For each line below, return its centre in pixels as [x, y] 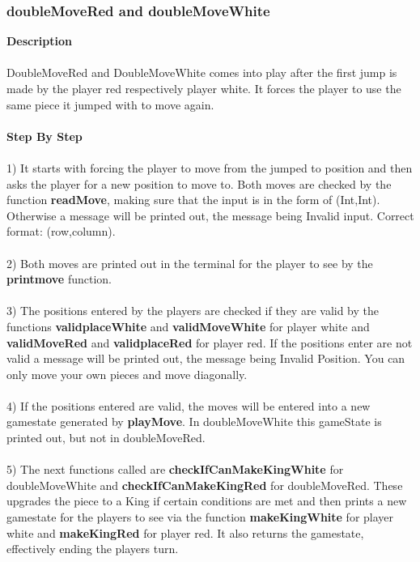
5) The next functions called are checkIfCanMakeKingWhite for [175, 469]
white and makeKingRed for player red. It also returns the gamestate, [185, 532]
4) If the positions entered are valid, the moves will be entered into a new [189, 405]
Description [40, 41]
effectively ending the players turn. [93, 549]
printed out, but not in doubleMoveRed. [106, 438]
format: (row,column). [61, 231]
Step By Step [45, 136]
